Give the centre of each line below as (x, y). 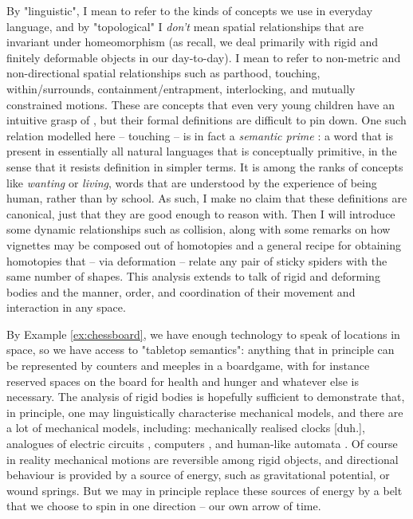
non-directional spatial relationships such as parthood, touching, (163, 73)
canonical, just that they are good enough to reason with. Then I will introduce (201, 213)
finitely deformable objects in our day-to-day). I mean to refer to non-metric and (204, 57)
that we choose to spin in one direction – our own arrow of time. (164, 506)
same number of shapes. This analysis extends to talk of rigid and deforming (193, 276)
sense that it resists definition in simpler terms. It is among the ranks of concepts (205, 166)
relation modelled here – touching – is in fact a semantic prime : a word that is (200, 135)
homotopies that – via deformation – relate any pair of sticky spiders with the (197, 260)
